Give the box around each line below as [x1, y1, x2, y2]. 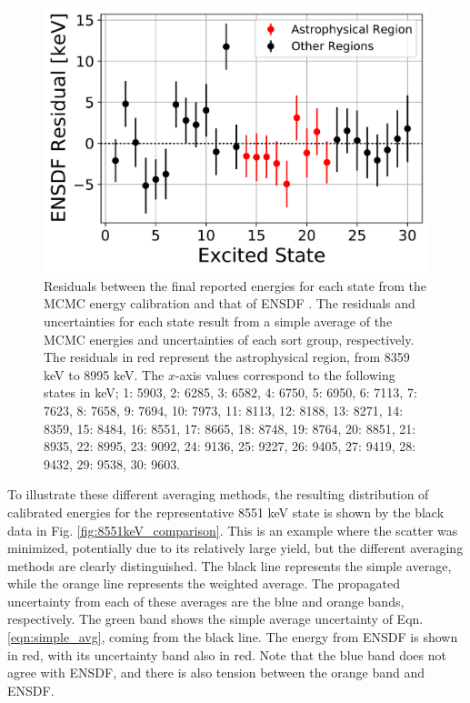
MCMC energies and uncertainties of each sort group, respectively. [44, 329, 415, 348]
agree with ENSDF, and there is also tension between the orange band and [7, 663, 425, 682]
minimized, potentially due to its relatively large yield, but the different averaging [7, 538, 464, 557]
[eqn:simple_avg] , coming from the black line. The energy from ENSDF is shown [7, 628, 458, 647]
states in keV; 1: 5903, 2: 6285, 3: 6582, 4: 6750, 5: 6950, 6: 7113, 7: [44, 383, 417, 402]
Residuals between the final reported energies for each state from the [44, 276, 427, 295]
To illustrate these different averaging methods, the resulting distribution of [7, 485, 429, 504]
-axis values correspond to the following [175, 365, 395, 384]
